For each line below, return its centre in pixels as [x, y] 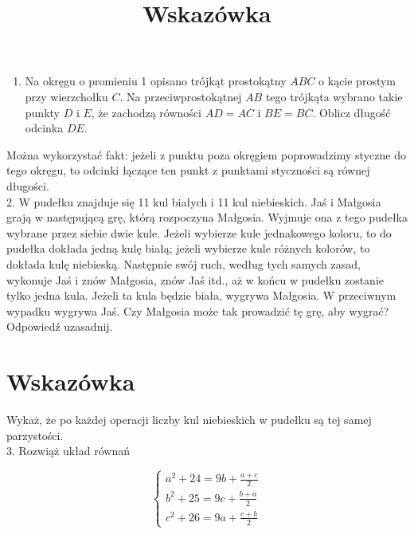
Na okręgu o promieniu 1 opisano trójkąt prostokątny [156, 81]
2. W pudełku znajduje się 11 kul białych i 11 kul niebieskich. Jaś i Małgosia [194, 201]
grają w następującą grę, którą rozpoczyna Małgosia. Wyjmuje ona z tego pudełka [207, 217]
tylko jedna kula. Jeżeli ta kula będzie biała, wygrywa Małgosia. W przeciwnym [201, 295]
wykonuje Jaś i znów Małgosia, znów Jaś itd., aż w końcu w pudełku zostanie [195, 279]
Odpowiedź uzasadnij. [60, 326]
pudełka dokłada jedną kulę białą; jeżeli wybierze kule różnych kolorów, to [188, 248]
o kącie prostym [357, 81]
